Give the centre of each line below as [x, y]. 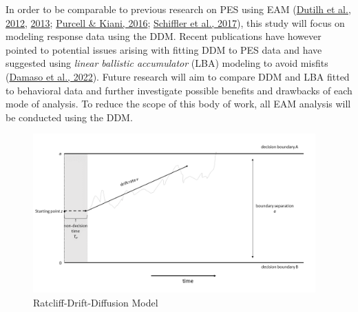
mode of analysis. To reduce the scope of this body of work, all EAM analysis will [178, 104]
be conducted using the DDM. [69, 117]
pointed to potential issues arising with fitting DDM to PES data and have [164, 49]
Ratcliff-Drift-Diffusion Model [96, 302]
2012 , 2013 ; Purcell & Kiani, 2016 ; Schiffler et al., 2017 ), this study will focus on [175, 22]
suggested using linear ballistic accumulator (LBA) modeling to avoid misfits [167, 63]
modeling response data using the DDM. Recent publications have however [164, 36]
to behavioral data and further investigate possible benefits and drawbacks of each [179, 90]
